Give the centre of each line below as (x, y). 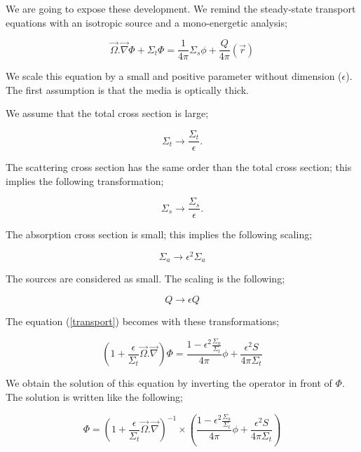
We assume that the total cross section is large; (107, 113)
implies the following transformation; (85, 180)
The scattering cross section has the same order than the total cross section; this (179, 167)
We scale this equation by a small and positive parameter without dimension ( (174, 76)
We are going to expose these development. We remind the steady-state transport (181, 8)
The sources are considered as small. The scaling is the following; (145, 279)
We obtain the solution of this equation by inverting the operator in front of (169, 383)
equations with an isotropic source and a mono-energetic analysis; (147, 22)
